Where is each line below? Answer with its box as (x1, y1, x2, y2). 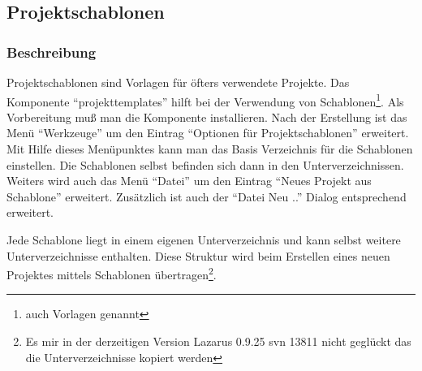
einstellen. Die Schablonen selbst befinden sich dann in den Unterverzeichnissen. (6, 156, 404, 173)
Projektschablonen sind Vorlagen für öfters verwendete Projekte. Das (6, 74, 350, 90)
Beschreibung (6, 41, 97, 62)
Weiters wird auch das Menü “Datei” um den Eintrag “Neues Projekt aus (6, 172, 372, 189)
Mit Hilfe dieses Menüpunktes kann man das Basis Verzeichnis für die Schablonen (6, 140, 413, 157)
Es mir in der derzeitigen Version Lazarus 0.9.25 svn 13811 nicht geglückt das (25, 333, 411, 350)
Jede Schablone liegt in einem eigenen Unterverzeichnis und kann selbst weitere (6, 231, 401, 248)
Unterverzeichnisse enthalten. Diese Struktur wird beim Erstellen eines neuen (6, 247, 390, 264)
